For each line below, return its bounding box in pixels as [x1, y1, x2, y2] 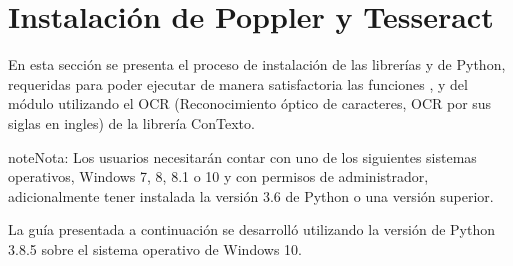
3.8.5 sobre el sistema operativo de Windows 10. [8, 238, 302, 259]
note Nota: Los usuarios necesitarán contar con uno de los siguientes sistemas [8, 146, 477, 167]
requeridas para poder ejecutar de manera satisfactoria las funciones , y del [8, 73, 468, 94]
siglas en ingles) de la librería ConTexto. [8, 112, 255, 133]
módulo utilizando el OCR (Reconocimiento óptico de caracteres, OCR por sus [8, 93, 492, 114]
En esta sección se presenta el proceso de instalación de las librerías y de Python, [8, 54, 506, 75]
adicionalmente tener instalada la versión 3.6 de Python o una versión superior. [8, 185, 494, 206]
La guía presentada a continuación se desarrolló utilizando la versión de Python [8, 219, 495, 240]
